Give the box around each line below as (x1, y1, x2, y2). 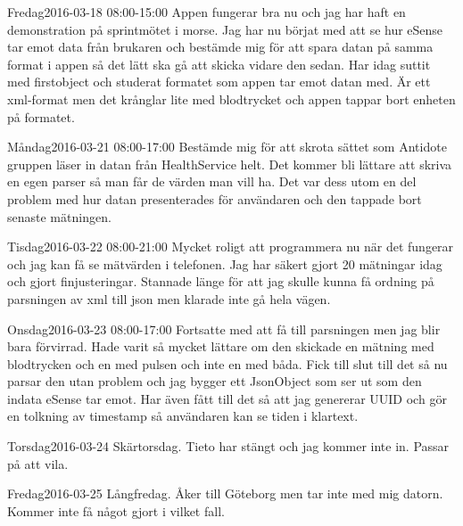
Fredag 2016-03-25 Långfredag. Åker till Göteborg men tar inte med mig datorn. (7, 484, 443, 503)
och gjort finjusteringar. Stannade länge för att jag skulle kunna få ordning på (7, 272, 434, 291)
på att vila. (7, 454, 69, 473)
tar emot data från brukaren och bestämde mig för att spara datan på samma (7, 37, 434, 56)
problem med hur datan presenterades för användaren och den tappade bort (7, 189, 422, 208)
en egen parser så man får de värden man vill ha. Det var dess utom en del (7, 172, 417, 191)
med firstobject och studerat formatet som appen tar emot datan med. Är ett (7, 72, 431, 91)
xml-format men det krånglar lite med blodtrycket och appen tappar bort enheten (7, 89, 456, 108)
